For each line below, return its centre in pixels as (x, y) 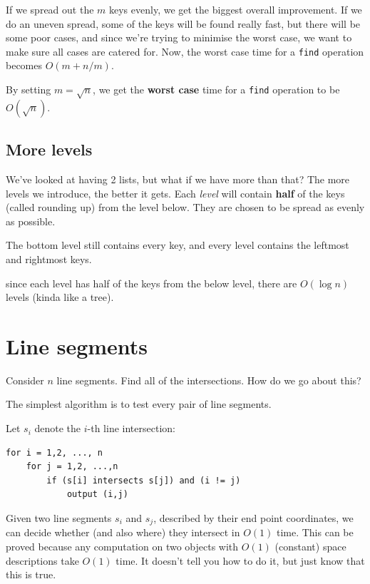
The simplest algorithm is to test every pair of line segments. (139, 404)
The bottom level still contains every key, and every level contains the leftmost (178, 245)
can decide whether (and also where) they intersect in (123, 532)
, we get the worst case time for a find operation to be (216, 89)
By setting (29, 89)
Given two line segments (59, 518)
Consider (25, 380)
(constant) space (310, 547)
